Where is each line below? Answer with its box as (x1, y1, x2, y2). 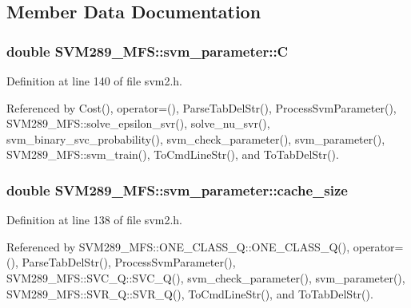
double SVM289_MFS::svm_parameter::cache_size (6, 180, 348, 199)
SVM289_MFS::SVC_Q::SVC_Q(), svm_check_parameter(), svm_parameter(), (6, 269, 405, 286)
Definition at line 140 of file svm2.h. (6, 73, 183, 89)
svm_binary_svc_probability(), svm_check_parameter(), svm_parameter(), (6, 130, 385, 147)
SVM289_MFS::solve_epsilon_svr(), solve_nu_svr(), (6, 115, 270, 132)
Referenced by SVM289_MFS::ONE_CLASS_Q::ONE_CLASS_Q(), (6, 238, 350, 255)
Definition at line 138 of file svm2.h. (6, 211, 183, 228)
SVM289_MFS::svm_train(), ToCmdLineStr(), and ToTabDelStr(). (6, 146, 339, 163)
